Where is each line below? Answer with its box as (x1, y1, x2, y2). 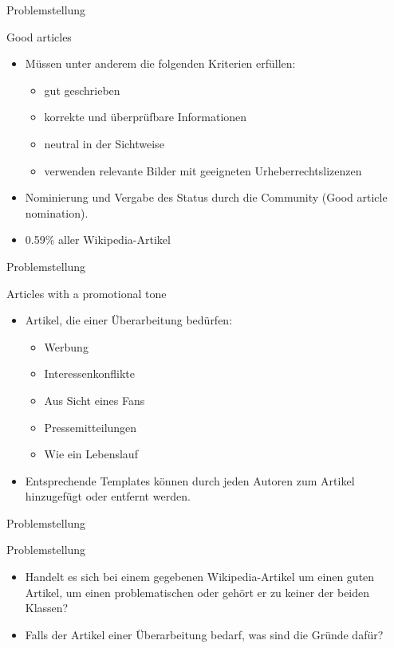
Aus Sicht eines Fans (44, 391, 145, 408)
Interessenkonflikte (44, 365, 135, 382)
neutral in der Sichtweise (44, 135, 164, 151)
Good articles (6, 28, 72, 45)
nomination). (25, 204, 89, 221)
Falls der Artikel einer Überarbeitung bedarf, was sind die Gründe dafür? (25, 626, 384, 642)
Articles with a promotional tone (6, 285, 167, 301)
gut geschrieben (44, 81, 120, 98)
